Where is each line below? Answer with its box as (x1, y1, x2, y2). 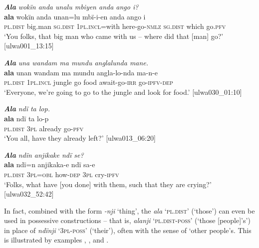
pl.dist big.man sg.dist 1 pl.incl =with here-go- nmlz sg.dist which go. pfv (4, 21, 226, 31)
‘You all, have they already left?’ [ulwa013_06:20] (4, 133, 156, 143)
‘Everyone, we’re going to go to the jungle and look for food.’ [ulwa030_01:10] (4, 86, 242, 97)
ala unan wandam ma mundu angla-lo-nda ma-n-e (4, 67, 158, 77)
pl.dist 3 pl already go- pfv (4, 123, 84, 133)
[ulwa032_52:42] (4, 189, 54, 199)
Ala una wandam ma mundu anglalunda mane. (4, 57, 149, 67)
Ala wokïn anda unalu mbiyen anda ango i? (4, 1, 139, 11)
